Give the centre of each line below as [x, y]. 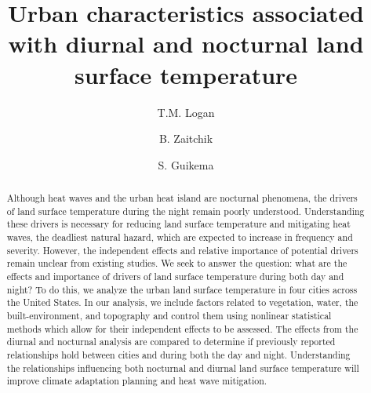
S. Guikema [186, 164]
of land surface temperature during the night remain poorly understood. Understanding [185, 211]
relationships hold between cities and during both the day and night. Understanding [178, 354]
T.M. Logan [186, 112]
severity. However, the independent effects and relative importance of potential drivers [182, 250]
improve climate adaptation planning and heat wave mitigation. [137, 381]
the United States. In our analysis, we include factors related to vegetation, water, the [182, 302]
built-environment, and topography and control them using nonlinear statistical [169, 315]
